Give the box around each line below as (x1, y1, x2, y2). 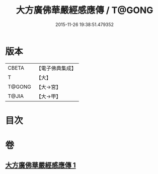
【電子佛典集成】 (36, 65, 76, 72)
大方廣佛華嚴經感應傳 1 (5, 161, 76, 169)
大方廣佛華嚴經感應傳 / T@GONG (16, 5, 153, 16)
